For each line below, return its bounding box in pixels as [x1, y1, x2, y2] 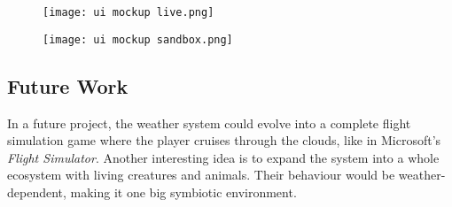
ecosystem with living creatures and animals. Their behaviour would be [7, 165, 395, 184]
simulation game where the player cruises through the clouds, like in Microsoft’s [7, 131, 441, 149]
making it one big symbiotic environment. [70, 182, 297, 201]
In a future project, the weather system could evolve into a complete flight [7, 113, 411, 132]
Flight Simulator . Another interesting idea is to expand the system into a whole [7, 148, 440, 166]
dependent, [7, 182, 66, 201]
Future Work [7, 72, 129, 99]
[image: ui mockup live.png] [43, 6, 214, 19]
